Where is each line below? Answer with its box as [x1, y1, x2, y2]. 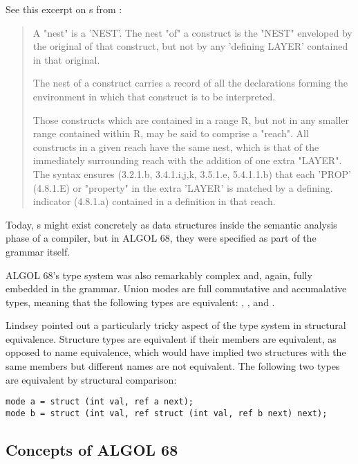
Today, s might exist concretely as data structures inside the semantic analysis [6, 217, 337, 231]
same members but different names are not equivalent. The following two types [6, 359, 340, 373]
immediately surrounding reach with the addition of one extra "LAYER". [32, 153, 342, 168]
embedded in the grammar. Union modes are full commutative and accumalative [6, 281, 347, 296]
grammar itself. [6, 244, 70, 258]
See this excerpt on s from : [6, 2, 122, 16]
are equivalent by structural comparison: [6, 372, 177, 386]
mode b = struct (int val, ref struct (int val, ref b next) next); [6, 408, 328, 418]
